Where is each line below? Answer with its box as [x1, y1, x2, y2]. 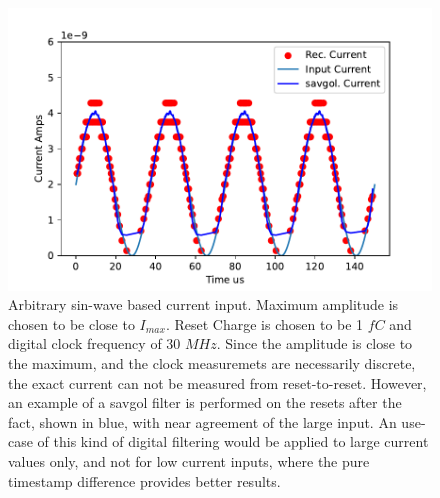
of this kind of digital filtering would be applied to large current [37, 431, 429, 452]
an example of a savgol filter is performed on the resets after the [8, 392, 402, 413]
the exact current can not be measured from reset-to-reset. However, [8, 372, 427, 393]
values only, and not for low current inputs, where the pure [8, 451, 370, 471]
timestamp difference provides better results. [8, 470, 281, 491]
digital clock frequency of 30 [8, 333, 181, 354]
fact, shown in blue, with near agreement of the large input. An [8, 411, 397, 432]
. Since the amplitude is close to [216, 333, 413, 354]
